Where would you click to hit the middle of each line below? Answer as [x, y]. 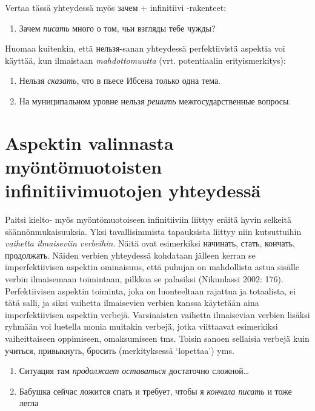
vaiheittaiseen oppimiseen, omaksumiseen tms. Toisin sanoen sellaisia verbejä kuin [157, 338]
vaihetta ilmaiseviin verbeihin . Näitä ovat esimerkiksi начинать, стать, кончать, [150, 243]
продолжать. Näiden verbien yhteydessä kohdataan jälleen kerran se [130, 255]
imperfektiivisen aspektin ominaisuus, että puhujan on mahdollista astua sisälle [152, 267]
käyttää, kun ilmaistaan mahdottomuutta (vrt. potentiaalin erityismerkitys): [145, 60]
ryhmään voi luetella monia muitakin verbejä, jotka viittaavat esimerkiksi [141, 326]
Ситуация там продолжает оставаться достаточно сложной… [134, 371]
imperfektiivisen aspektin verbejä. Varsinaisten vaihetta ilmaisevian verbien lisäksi [157, 314]
